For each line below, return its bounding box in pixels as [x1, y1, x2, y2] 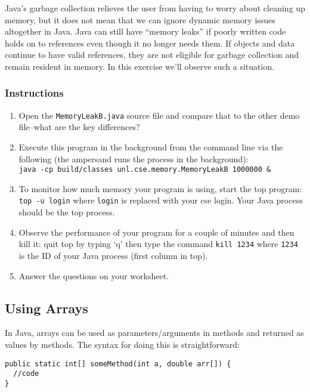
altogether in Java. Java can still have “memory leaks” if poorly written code [5, 25, 286, 38]
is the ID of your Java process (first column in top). [18, 249, 208, 261]
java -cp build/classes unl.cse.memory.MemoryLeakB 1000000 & [18, 165, 271, 174]
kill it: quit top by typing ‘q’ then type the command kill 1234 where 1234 [18, 237, 298, 250]
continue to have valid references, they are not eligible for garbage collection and [5, 48, 299, 61]
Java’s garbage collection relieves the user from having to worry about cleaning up [5, 2, 305, 14]
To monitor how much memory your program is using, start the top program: [18, 182, 302, 195]
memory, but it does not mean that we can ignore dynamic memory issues [5, 13, 275, 26]
